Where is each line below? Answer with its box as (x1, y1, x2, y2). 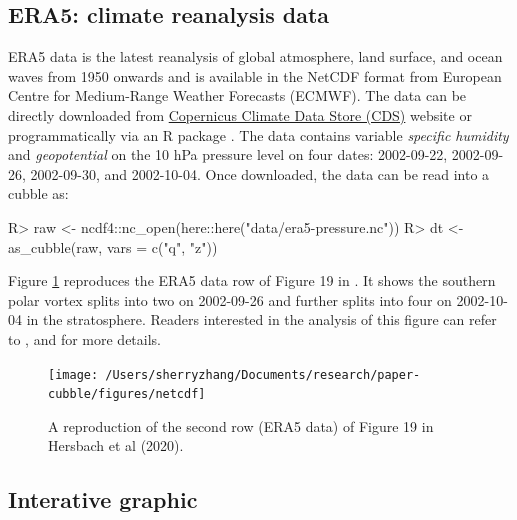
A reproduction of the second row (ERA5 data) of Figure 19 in (48, 415, 434, 436)
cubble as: (8, 183, 69, 204)
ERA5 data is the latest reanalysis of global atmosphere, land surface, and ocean (8, 46, 503, 67)
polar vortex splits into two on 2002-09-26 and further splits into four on (8, 289, 452, 310)
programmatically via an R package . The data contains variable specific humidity (8, 124, 509, 145)
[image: (48, 367, 99, 382)
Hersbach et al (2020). (48, 435, 184, 456)
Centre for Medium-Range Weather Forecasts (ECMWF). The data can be (8, 85, 467, 106)
